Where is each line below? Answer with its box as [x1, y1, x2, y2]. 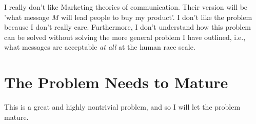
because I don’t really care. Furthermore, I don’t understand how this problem [4, 22, 251, 32]
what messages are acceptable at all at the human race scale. [4, 42, 195, 52]
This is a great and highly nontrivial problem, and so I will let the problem [4, 101, 241, 112]
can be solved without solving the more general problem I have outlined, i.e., [4, 31, 246, 42]
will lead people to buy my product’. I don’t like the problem [61, 11, 252, 22]
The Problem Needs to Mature [4, 72, 228, 93]
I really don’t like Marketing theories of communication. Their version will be [4, 2, 248, 12]
